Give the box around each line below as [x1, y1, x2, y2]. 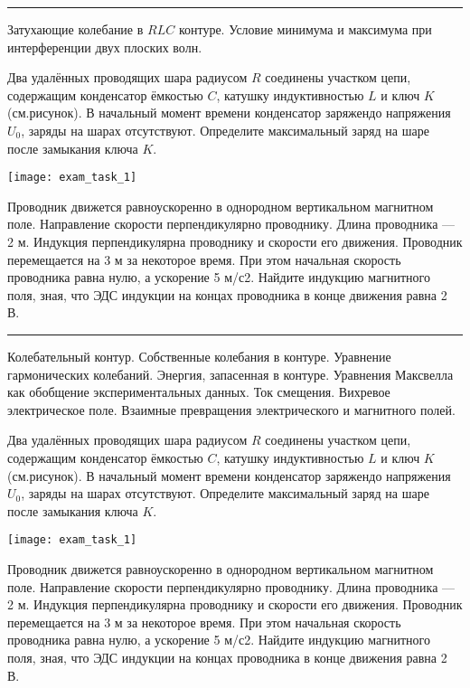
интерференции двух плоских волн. [7, 37, 202, 56]
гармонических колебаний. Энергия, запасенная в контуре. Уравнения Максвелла [7, 364, 454, 383]
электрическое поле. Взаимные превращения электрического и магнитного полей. [7, 400, 456, 419]
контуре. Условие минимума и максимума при [178, 20, 432, 38]
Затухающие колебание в [7, 20, 144, 38]
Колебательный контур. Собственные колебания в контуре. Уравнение [7, 346, 391, 365]
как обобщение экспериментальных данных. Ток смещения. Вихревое [7, 382, 390, 401]
